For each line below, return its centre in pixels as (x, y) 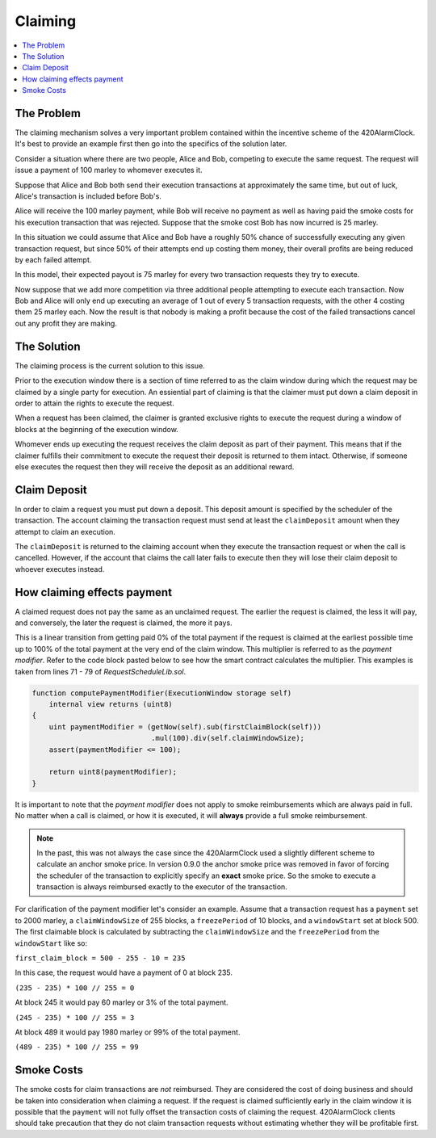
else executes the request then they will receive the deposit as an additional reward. (155, 466)
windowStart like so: (51, 943)
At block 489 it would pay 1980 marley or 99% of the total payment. (128, 1032)
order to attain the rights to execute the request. (95, 403)
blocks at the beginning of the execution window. (97, 429)
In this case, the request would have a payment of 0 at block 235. (124, 972)
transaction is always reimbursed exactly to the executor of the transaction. (162, 887)
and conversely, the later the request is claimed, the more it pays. (124, 623)
